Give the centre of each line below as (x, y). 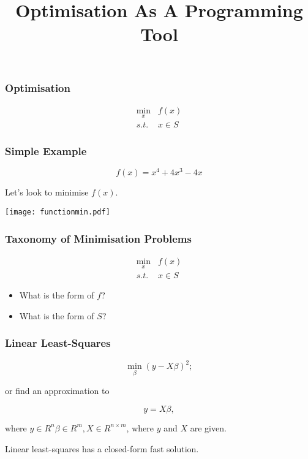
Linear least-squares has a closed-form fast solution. (102, 448)
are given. (208, 427)
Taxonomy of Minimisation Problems (98, 238)
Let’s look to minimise (47, 192)
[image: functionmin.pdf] (58, 212)
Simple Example (46, 151)
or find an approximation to (57, 391)
